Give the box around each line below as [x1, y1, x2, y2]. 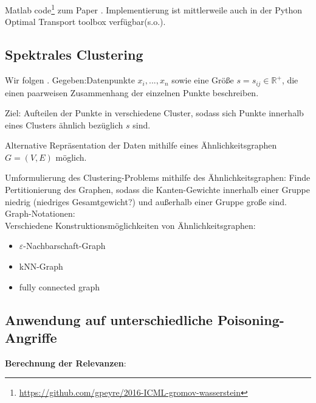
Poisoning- [217, 310, 284, 329]
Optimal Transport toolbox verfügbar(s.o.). [5, 15, 166, 28]
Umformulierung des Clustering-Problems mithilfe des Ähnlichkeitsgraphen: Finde [5, 171, 311, 184]
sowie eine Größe [171, 74, 234, 86]
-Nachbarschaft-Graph [23, 239, 106, 252]
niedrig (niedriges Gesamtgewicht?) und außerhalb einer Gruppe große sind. [5, 195, 287, 208]
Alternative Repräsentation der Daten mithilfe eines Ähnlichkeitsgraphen [5, 139, 277, 152]
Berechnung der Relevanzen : [5, 356, 126, 369]
